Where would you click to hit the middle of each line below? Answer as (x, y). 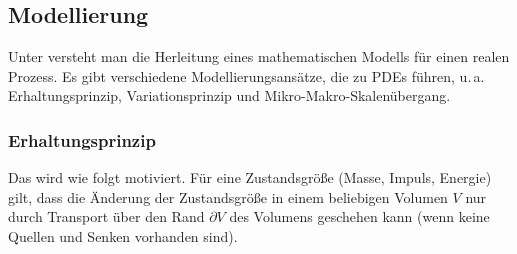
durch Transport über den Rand (106, 216)
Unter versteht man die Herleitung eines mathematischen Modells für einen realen (259, 56)
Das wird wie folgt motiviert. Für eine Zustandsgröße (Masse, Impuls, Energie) (250, 177)
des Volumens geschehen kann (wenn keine (359, 216)
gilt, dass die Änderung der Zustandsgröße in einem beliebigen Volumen (228, 196)
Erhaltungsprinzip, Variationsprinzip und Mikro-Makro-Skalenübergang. (229, 95)
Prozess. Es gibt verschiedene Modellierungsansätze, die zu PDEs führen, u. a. (246, 75)
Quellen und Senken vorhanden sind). (123, 235)
